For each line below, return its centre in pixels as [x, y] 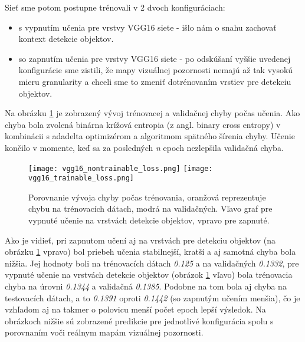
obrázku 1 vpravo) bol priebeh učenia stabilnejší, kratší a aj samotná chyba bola [150, 251]
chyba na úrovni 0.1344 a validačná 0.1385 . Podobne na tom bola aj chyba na [146, 286]
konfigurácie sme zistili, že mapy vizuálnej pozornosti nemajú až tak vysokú [156, 70]
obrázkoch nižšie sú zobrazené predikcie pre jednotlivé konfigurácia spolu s [139, 320]
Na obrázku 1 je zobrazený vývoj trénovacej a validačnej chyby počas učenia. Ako [152, 113]
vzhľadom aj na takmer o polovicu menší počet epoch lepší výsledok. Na [135, 309]
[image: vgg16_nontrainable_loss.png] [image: [121, 168]
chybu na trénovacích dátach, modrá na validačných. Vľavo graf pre [150, 208]
